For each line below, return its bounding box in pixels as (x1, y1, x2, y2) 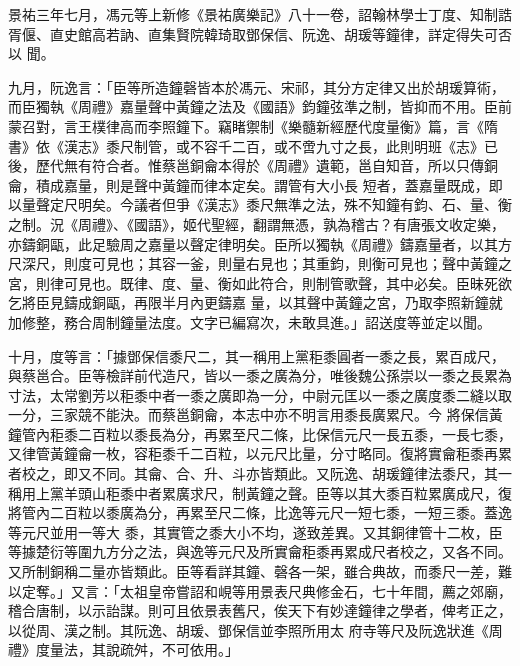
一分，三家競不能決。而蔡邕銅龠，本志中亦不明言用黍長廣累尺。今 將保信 (8, 404, 489, 425)
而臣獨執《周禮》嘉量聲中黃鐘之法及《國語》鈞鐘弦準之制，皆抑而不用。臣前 (8, 96, 512, 117)
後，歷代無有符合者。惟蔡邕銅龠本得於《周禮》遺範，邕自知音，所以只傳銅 (8, 155, 498, 176)
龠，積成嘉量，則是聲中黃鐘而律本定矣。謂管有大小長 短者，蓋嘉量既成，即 (8, 174, 503, 195)
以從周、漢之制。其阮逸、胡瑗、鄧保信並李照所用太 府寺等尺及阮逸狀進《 (8, 619, 489, 640)
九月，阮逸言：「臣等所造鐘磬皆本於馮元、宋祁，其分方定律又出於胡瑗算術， (8, 76, 505, 97)
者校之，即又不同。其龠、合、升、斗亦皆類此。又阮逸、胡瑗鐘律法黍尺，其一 (8, 463, 512, 484)
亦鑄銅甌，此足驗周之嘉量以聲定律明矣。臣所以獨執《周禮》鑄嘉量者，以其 (8, 233, 498, 254)
